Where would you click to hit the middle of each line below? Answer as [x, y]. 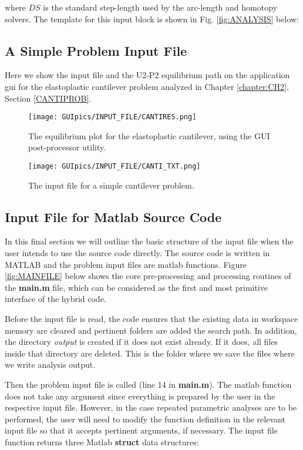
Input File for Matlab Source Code [113, 216]
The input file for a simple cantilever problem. [111, 185]
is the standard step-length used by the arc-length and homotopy [160, 7]
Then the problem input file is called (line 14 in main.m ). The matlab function [148, 384]
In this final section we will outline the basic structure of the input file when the [149, 241]
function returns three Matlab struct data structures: [102, 441]
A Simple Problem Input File [96, 50]
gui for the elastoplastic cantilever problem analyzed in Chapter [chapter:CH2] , [147, 86]
